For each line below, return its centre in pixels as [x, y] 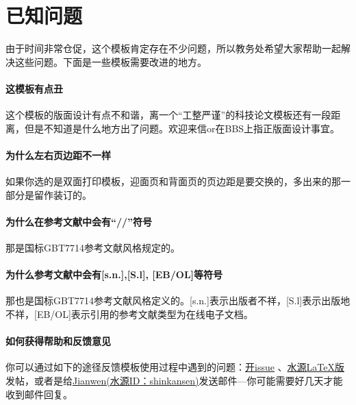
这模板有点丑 [34, 88]
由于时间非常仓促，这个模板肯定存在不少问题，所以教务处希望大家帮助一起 [173, 48]
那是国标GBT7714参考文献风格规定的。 [93, 248]
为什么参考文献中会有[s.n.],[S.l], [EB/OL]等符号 [114, 274]
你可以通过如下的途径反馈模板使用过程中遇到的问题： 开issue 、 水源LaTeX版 [175, 367]
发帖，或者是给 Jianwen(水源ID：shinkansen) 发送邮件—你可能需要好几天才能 [174, 381]
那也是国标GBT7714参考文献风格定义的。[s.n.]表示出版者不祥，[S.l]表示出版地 [178, 300]
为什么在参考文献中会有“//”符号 [79, 221]
